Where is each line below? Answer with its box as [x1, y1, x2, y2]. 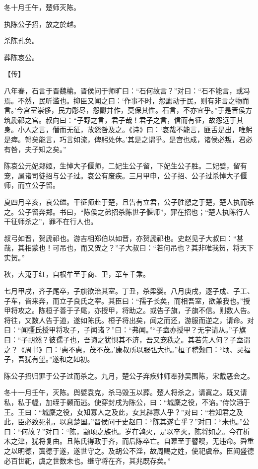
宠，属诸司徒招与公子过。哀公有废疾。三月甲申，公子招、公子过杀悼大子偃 [4, 170, 247, 180]
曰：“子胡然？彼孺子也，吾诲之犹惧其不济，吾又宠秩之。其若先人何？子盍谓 [4, 334, 251, 345]
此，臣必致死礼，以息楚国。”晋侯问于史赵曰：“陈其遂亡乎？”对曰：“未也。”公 [4, 416, 250, 427]
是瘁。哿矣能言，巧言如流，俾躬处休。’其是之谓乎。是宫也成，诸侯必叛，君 [4, 134, 246, 144]
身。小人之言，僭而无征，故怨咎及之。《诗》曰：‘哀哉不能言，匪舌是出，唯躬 [4, 124, 253, 135]
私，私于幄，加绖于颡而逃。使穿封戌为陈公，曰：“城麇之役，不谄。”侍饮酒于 [4, 397, 251, 407]
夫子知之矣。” [24, 144, 66, 154]
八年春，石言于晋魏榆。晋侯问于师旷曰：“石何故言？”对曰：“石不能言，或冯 [4, 85, 250, 95]
